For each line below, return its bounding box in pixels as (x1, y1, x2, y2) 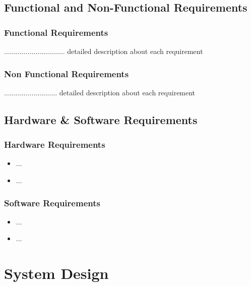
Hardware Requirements (4, 138, 105, 151)
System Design (4, 263, 109, 283)
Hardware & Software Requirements (4, 111, 198, 127)
